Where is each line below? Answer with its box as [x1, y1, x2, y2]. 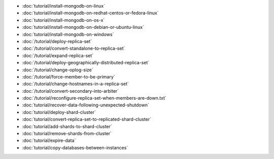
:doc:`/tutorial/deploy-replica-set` [22, 38, 92, 44]
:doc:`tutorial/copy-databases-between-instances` [22, 144, 128, 150]
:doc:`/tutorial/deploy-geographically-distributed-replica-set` [22, 60, 150, 66]
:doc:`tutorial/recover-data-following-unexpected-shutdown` [22, 102, 149, 108]
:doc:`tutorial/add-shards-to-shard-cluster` [22, 123, 113, 129]
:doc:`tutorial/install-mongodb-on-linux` [22, 3, 106, 9]
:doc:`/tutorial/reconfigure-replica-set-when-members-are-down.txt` [22, 95, 167, 101]
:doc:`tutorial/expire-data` [22, 137, 76, 144]
